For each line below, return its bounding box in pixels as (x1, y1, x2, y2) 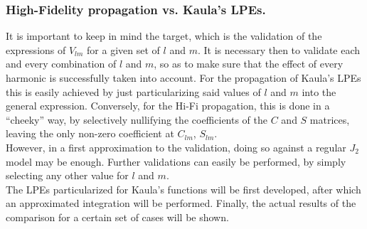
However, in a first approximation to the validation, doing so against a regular (6, 139, 346, 154)
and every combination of (6, 56, 117, 71)
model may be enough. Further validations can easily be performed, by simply (6, 154, 346, 169)
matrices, (309, 112, 350, 127)
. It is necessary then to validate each (197, 42, 361, 57)
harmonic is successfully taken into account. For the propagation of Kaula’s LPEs (6, 70, 361, 85)
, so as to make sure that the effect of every (154, 56, 344, 71)
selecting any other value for (6, 168, 129, 183)
